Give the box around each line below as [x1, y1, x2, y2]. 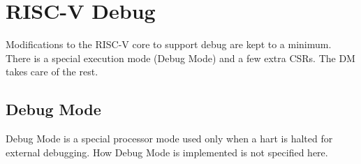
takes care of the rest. [6, 64, 98, 79]
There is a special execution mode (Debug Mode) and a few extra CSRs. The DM [6, 50, 355, 65]
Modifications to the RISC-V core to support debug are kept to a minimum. [6, 37, 332, 52]
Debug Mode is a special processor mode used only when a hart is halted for [6, 131, 333, 146]
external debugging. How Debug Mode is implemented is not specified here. [6, 144, 328, 159]
